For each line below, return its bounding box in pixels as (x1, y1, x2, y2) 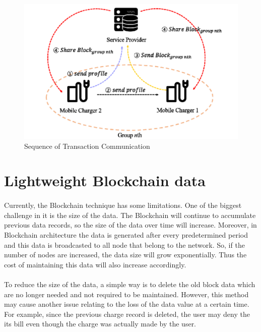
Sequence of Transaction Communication (24, 140, 150, 151)
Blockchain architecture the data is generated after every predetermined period (4, 230, 248, 240)
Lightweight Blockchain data (4, 170, 206, 191)
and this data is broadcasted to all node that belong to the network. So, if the (4, 239, 245, 250)
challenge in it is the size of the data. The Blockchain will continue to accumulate (4, 209, 256, 220)
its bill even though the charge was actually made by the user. (4, 318, 197, 329)
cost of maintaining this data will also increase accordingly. (4, 259, 186, 269)
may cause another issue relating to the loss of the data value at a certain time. (4, 299, 249, 309)
